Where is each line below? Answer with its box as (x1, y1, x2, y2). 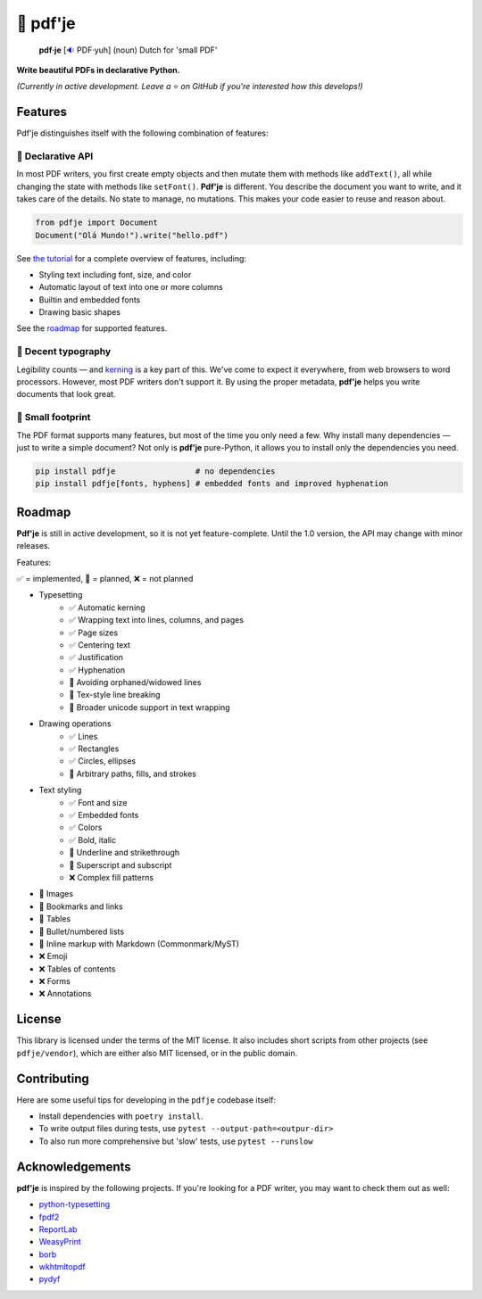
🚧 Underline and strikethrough (69, 848, 180, 858)
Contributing (16, 1071, 89, 1086)
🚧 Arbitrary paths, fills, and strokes (69, 768, 196, 779)
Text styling (38, 785, 82, 796)
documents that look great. (16, 389, 116, 400)
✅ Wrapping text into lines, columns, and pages (69, 615, 245, 625)
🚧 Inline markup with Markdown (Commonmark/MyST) (38, 938, 240, 949)
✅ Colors (69, 822, 103, 833)
